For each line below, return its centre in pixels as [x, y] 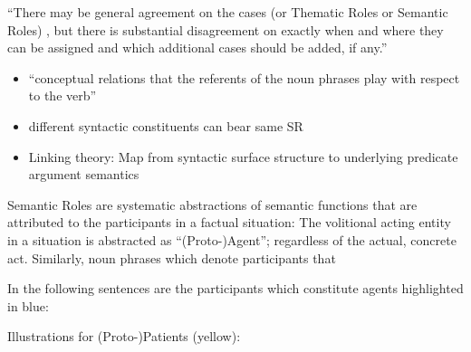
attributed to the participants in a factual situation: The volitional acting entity [229, 222]
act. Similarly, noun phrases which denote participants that [172, 257]
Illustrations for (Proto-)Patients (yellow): [124, 336]
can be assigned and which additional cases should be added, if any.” [197, 48]
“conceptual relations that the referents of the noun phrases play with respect [244, 77]
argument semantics [84, 174]
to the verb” [62, 95]
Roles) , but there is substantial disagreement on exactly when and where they [226, 29]
